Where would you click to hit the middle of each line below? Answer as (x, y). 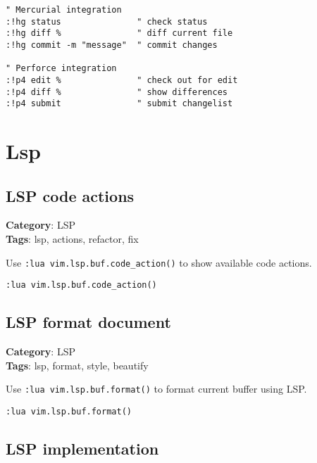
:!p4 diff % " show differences (117, 92)
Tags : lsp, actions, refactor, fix (72, 239)
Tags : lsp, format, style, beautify (77, 365)
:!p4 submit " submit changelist (119, 104)
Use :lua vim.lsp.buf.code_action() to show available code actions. (159, 262)
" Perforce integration (61, 69)
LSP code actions (70, 195)
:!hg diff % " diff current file (119, 33)
